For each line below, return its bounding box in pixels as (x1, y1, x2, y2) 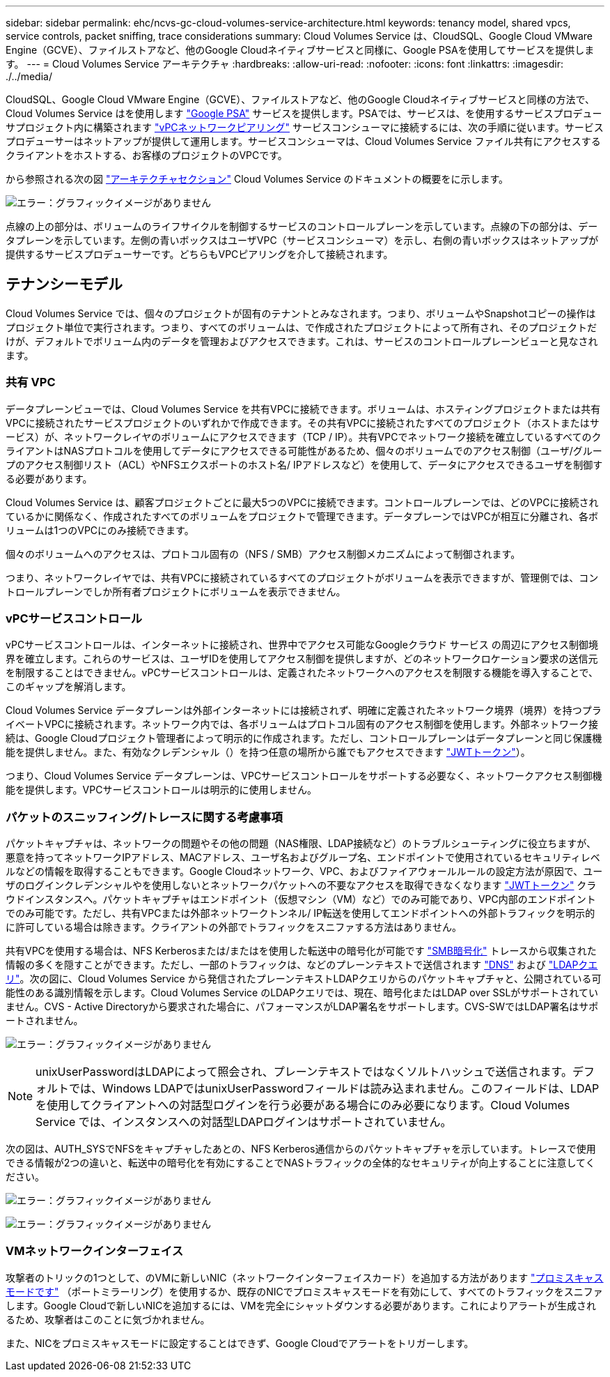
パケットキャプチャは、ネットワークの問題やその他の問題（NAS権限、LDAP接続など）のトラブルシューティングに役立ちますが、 (6, 837, 597, 850)
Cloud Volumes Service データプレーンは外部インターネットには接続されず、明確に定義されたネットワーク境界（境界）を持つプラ (6, 704, 602, 717)
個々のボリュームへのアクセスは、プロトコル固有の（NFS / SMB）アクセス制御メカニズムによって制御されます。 (6, 547, 521, 560)
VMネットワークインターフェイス (6, 1244, 184, 1258)
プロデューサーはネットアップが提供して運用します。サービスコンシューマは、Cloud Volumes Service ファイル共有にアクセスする (6, 135, 601, 147)
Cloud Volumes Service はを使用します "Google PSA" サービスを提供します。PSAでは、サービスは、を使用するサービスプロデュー (6, 107, 602, 119)
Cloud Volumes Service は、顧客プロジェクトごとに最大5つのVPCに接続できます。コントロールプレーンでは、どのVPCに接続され (6, 496, 599, 508)
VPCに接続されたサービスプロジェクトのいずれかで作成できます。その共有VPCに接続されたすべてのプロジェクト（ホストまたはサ (6, 416, 600, 429)
